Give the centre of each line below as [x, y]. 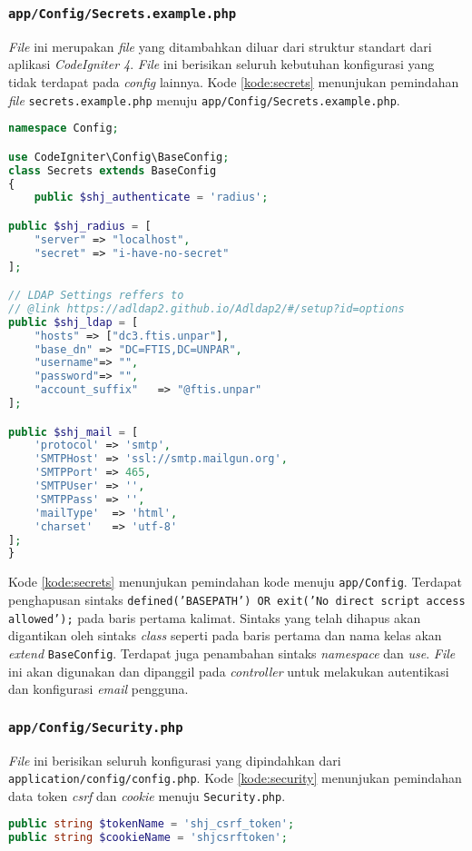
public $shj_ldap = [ [74, 322]
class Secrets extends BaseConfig [113, 170]
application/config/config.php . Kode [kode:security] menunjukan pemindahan [235, 778]
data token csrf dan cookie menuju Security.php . [147, 795]
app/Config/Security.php [96, 727]
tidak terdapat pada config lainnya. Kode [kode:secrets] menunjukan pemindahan [234, 81]
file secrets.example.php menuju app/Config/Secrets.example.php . [204, 99]
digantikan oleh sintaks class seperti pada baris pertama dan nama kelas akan [225, 635]
